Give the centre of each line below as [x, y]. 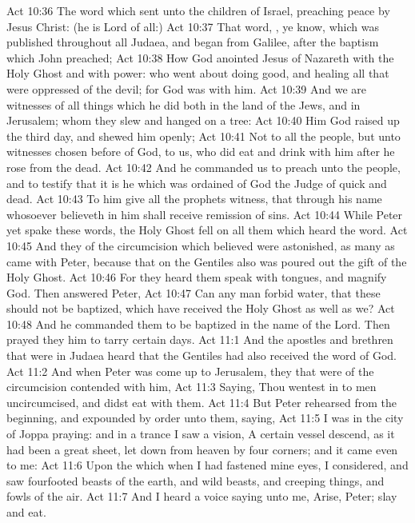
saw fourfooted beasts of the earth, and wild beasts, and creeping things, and [196, 480]
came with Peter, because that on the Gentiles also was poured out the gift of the [207, 261]
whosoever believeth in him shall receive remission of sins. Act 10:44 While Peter [205, 214]
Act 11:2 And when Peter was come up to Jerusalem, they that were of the [190, 371]
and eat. [26, 512]
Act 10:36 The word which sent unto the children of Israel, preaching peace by [198, 10]
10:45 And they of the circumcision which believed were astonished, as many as [201, 245]
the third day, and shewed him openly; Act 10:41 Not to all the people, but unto [204, 136]
